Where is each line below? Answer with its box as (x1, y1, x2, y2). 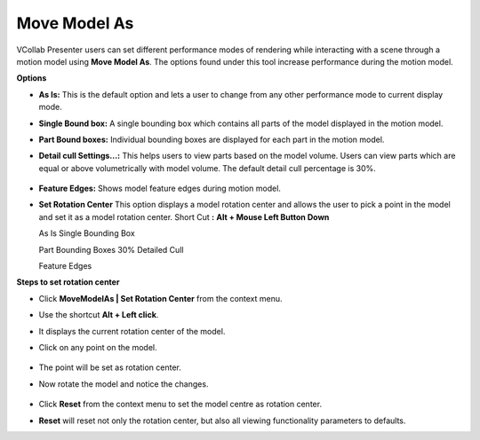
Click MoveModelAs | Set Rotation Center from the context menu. (38, 293, 284, 303)
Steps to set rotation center (16, 277, 120, 287)
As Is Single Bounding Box (38, 228, 135, 239)
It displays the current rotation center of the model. (38, 326, 226, 336)
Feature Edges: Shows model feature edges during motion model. (38, 183, 282, 194)
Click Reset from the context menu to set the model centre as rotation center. (38, 399, 323, 410)
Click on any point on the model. (38, 342, 157, 352)
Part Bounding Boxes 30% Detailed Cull (38, 244, 184, 255)
